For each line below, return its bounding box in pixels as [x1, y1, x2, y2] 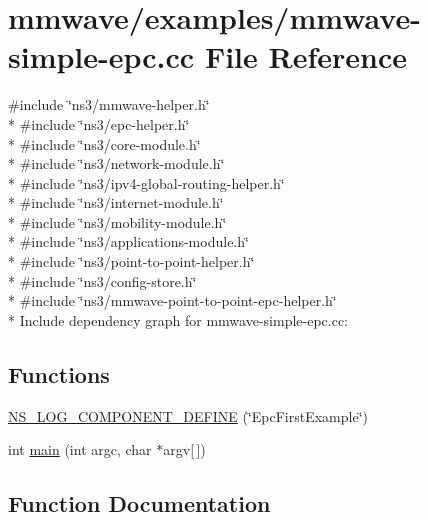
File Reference [204, 36, 408, 77]
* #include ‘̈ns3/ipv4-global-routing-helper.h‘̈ [8, 172, 285, 193]
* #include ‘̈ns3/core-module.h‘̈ [8, 133, 201, 154]
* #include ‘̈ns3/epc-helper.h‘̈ [8, 113, 190, 134]
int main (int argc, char [8, 439, 152, 460]
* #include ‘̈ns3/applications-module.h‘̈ [8, 231, 249, 252]
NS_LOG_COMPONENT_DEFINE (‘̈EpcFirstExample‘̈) [8, 405, 369, 426]
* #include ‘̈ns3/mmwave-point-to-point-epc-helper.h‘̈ [8, 290, 337, 311]
